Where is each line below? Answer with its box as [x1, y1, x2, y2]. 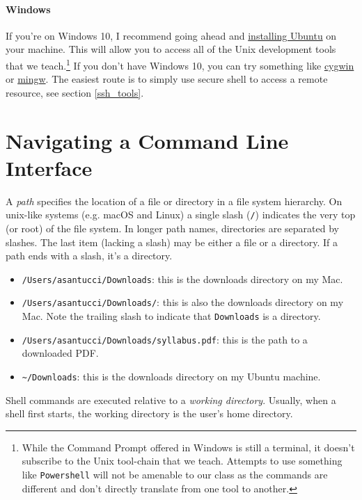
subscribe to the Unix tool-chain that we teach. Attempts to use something [22, 453, 343, 468]
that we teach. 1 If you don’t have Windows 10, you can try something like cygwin [6, 56, 354, 72]
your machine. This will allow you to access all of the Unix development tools [6, 42, 336, 56]
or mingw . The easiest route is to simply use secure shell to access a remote [6, 72, 328, 86]
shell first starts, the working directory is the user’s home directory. [6, 406, 293, 421]
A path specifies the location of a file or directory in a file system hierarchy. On [6, 193, 343, 208]
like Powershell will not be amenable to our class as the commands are [22, 467, 328, 482]
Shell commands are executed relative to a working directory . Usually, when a [6, 392, 336, 407]
